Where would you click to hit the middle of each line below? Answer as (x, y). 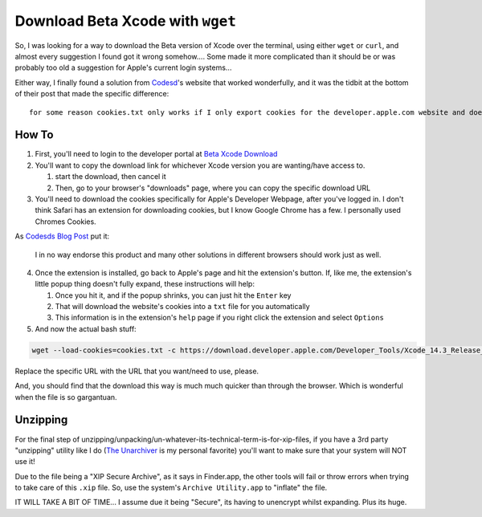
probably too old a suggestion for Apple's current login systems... (123, 67)
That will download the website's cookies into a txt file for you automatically (182, 307)
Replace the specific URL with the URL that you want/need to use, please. (137, 371)
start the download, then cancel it (110, 177)
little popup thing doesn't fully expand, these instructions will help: (145, 284)
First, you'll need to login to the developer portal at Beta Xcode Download (156, 154)
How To (34, 135)
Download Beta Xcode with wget (125, 21)
